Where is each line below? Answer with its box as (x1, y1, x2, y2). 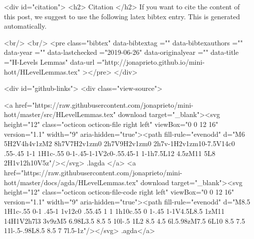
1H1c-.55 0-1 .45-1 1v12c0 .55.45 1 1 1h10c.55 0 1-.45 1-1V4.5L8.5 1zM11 (4, 206, 225, 216)
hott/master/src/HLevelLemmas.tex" (4, 109, 116, 119)
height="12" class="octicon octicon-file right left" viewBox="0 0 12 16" (4, 119, 218, 129)
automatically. (4, 21, 47, 31)
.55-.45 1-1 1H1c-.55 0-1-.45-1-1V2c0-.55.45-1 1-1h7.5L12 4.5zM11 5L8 (4, 148, 216, 158)
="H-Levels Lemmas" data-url (4, 56, 95, 67)
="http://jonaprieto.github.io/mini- (96, 56, 205, 67)
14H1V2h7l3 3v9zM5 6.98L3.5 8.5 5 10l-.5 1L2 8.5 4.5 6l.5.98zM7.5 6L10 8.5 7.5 (4, 215, 245, 226)
